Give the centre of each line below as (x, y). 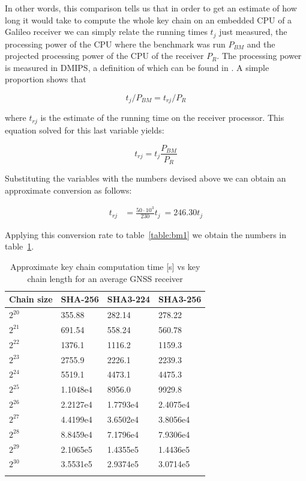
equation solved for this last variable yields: (85, 130)
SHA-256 (80, 299)
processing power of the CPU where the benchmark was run (115, 44)
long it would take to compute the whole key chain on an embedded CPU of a (148, 20)
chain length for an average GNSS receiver (105, 278)
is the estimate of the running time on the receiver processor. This (162, 118)
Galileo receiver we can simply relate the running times (106, 32)
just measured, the (253, 32)
